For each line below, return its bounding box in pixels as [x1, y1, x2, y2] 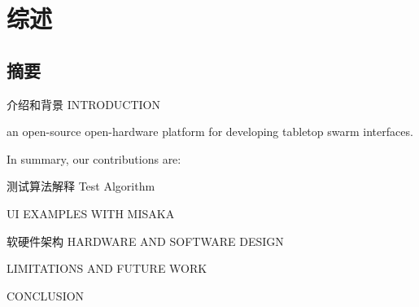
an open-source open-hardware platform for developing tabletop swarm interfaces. [7, 123, 413, 140]
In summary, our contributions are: [7, 150, 181, 167]
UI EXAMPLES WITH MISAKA [7, 204, 175, 221]
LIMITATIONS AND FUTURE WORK [7, 260, 207, 277]
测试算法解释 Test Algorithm [7, 178, 155, 195]
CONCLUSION [7, 287, 85, 304]
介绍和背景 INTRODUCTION [7, 95, 160, 112]
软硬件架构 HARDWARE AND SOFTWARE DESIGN [7, 232, 284, 249]
